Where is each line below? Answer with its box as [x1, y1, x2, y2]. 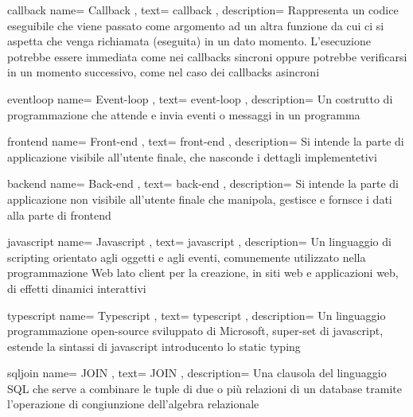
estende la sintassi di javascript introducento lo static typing [7, 337, 301, 354]
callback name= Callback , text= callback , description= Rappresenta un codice [7, 2, 399, 18]
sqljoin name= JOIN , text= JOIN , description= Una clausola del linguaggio [7, 364, 387, 381]
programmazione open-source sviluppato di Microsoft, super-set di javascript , [7, 322, 384, 339]
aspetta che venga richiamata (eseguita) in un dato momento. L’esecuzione [7, 33, 371, 49]
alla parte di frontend [7, 206, 111, 223]
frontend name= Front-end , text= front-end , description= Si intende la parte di [7, 133, 404, 150]
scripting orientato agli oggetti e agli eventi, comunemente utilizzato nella [7, 248, 366, 265]
